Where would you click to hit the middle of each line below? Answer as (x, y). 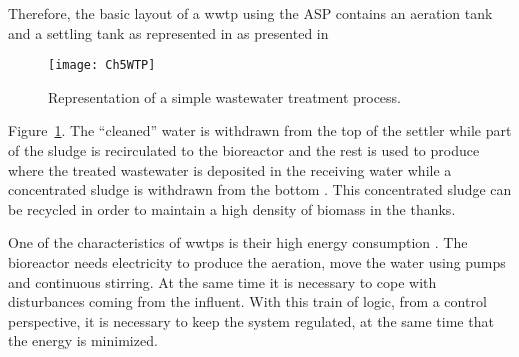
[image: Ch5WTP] (102, 65)
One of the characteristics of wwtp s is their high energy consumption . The (238, 242)
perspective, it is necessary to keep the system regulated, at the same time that (251, 320)
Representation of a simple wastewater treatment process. (225, 96)
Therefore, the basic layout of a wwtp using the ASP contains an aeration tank (250, 13)
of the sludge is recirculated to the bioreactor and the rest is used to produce (244, 150)
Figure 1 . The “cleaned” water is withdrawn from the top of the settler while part (260, 130)
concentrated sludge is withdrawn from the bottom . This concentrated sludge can (260, 189)
